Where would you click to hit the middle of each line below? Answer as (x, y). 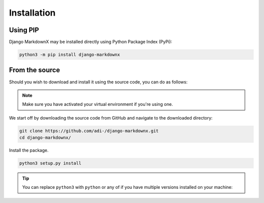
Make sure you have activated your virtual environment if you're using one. (98, 104)
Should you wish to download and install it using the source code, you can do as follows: (98, 82)
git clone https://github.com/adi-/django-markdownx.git (89, 131)
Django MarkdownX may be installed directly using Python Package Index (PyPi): (91, 42)
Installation (32, 13)
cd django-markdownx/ (45, 138)
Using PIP (24, 30)
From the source (34, 70)
